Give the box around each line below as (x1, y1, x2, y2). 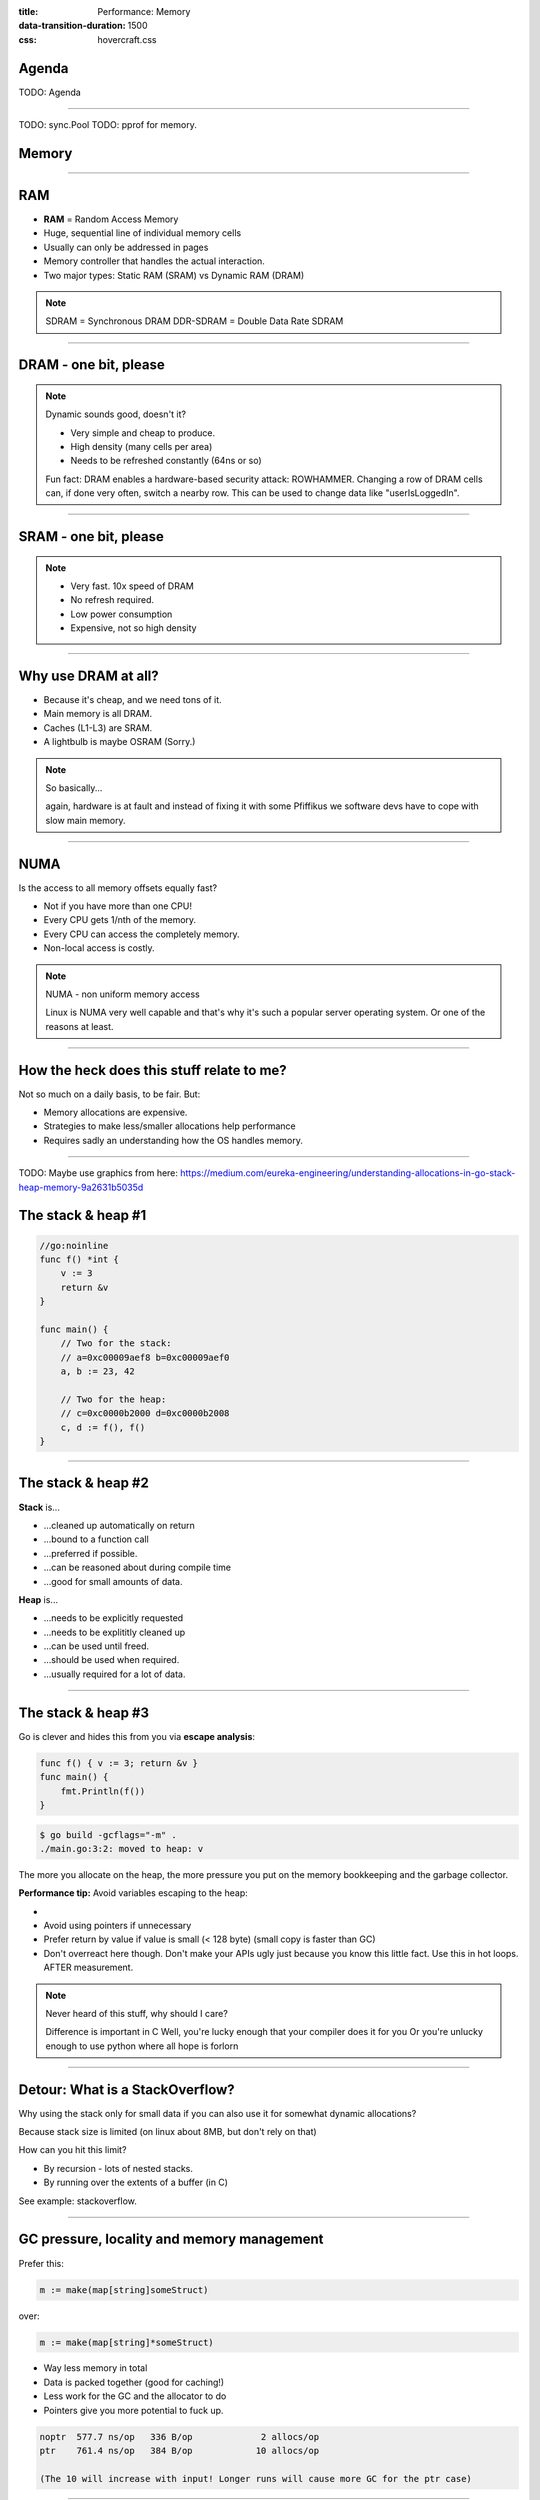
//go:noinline (39, 1240, 109, 1251)
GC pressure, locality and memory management (18, 2231, 324, 2248)
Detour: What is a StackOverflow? (18, 2081, 235, 2098)
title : (18, 6, 39, 17)
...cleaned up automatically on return (43, 1519, 195, 1531)
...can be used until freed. (43, 1640, 150, 1652)
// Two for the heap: (60, 1393, 167, 1405)
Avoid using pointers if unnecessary (43, 1920, 192, 1932)
